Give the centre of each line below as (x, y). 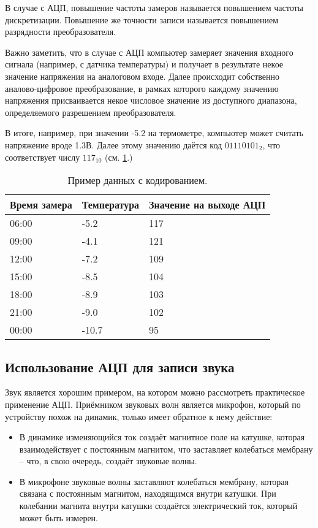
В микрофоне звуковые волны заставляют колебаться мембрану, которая (154, 481)
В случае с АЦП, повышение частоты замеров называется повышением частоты (154, 7)
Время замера (41, 205)
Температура (111, 205)
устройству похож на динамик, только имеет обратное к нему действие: (139, 416)
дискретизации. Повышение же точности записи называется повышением (142, 19)
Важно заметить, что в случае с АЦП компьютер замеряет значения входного (149, 52)
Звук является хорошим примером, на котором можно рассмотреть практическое (155, 392)
